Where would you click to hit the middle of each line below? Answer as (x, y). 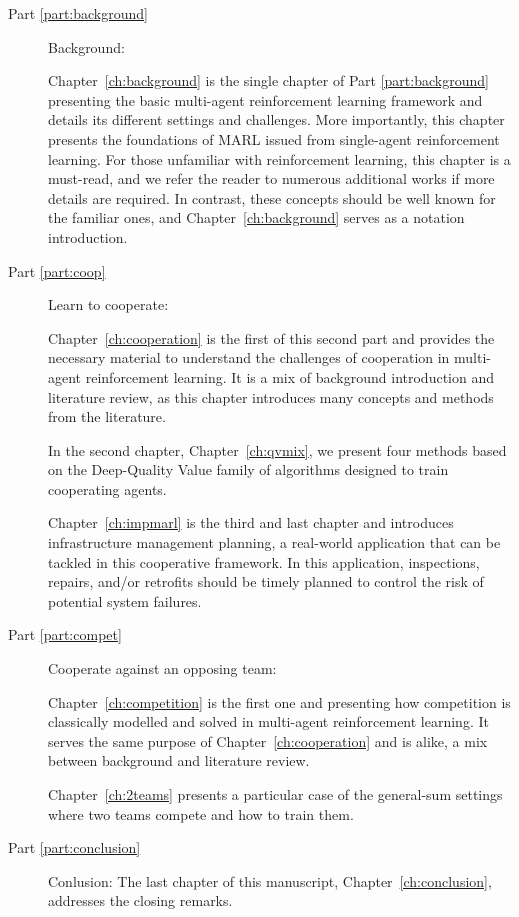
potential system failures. (125, 600)
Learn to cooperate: (108, 304)
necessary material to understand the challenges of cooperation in (249, 357)
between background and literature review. (179, 760)
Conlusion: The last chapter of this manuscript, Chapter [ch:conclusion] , (270, 880)
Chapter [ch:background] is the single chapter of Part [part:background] (268, 80)
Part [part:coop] (57, 270)
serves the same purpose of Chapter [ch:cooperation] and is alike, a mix (268, 740)
